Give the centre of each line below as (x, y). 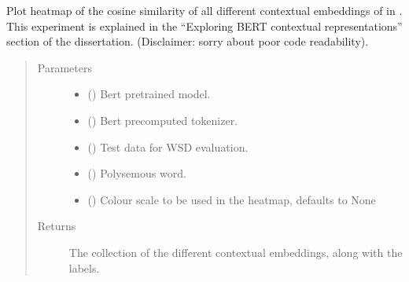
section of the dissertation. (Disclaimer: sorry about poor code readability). (188, 41)
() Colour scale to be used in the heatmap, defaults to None (232, 199)
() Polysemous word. (137, 173)
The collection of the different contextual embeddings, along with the (236, 252)
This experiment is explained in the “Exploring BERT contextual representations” (204, 26)
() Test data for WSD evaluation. (168, 146)
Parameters (64, 67)
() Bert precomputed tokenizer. (163, 120)
